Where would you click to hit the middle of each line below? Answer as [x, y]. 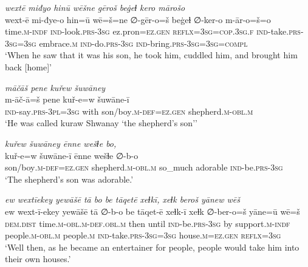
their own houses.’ [38, 259]
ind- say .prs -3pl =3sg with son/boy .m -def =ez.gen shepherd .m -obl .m [129, 111]
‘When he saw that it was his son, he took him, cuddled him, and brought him [151, 55]
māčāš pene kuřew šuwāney [55, 87]
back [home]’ [28, 66]
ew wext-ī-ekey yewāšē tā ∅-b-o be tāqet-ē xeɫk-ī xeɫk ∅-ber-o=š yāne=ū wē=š [152, 211]
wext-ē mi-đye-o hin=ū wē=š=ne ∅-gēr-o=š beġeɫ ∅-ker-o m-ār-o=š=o [138, 19]
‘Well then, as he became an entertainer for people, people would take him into [152, 247]
